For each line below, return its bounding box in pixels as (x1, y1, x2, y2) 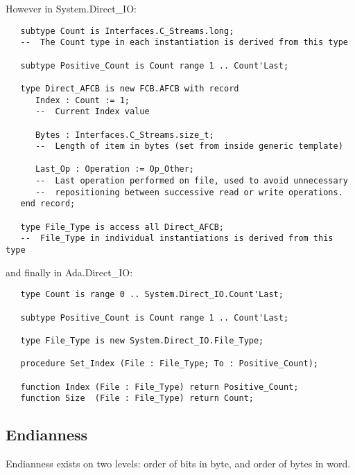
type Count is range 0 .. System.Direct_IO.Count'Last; (20, 289, 284, 300)
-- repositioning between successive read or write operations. (35, 187, 343, 197)
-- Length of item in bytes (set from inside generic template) (35, 141, 343, 152)
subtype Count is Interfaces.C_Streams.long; (20, 26, 234, 36)
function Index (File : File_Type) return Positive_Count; (20, 382, 299, 392)
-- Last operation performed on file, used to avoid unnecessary (35, 176, 348, 186)
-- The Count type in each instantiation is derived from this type (20, 37, 348, 48)
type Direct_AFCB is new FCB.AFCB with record (20, 83, 239, 93)
